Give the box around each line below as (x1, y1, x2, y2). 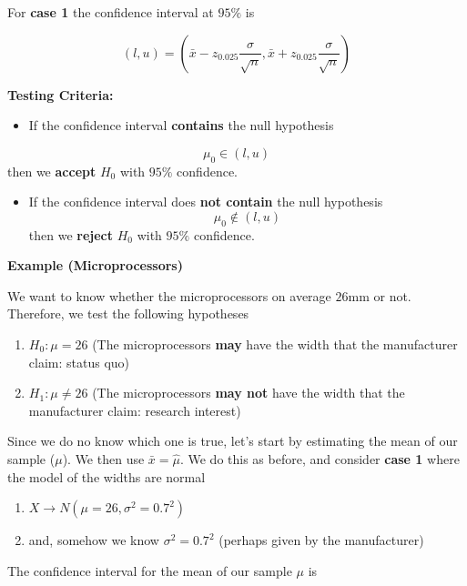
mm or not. (348, 286, 411, 305)
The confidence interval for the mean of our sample (7, 561, 292, 580)
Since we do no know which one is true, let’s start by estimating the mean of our (7, 431, 458, 450)
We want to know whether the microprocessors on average (7, 286, 331, 305)
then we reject (28, 225, 114, 244)
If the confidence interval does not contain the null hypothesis (28, 192, 383, 211)
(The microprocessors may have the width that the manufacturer (92, 334, 458, 353)
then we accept (7, 161, 96, 180)
